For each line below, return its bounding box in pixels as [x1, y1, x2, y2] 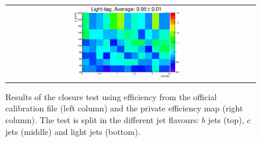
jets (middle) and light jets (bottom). [5, 125, 141, 137]
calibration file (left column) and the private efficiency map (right [5, 102, 243, 114]
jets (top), [208, 113, 244, 126]
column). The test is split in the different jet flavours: [5, 113, 199, 126]
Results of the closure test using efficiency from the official [5, 90, 217, 103]
